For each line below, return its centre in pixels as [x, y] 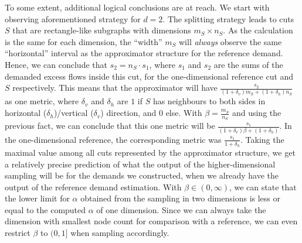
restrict [18, 233]
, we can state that [263, 186]
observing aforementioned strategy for [73, 18]
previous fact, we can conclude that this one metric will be [110, 126]
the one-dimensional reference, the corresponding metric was [113, 139]
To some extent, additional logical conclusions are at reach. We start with [137, 7]
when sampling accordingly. [120, 233]
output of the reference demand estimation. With [93, 186]
